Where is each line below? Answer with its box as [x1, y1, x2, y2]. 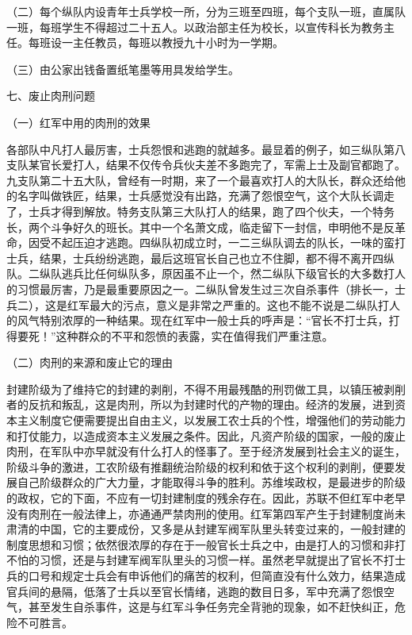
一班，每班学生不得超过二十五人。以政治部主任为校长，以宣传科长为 [6, 18, 361, 35]
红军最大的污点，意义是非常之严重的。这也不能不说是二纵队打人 [67, 296, 400, 313]
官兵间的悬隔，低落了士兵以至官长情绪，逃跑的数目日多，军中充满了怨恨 [6, 583, 383, 599]
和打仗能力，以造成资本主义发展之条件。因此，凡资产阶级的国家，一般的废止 [6, 427, 406, 444]
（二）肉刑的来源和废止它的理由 [6, 354, 173, 371]
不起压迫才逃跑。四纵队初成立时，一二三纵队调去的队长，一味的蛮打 [50, 234, 406, 251]
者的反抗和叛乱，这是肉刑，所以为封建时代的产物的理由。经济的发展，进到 [6, 396, 395, 413]
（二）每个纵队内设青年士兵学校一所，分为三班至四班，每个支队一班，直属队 [6, 3, 406, 19]
